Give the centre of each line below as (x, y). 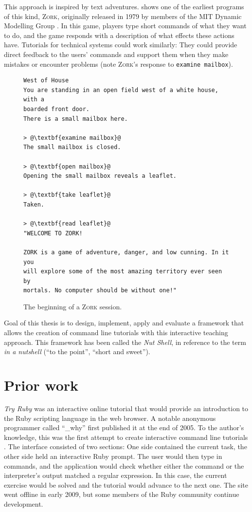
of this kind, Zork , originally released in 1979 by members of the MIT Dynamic (123, 16)
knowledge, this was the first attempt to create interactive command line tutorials (126, 437)
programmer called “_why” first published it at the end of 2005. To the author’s (124, 427)
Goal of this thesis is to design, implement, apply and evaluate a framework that (124, 323)
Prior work (41, 385)
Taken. (34, 204)
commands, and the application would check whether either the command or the (124, 465)
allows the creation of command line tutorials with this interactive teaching (116, 332)
